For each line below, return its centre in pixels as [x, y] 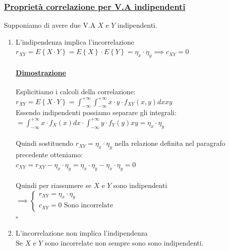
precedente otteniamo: [49, 155]
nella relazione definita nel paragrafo [170, 143]
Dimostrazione [41, 72]
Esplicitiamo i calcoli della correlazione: [76, 91]
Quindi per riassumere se [54, 185]
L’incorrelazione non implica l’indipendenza [82, 233]
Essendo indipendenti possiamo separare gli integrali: [96, 112]
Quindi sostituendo [44, 143]
